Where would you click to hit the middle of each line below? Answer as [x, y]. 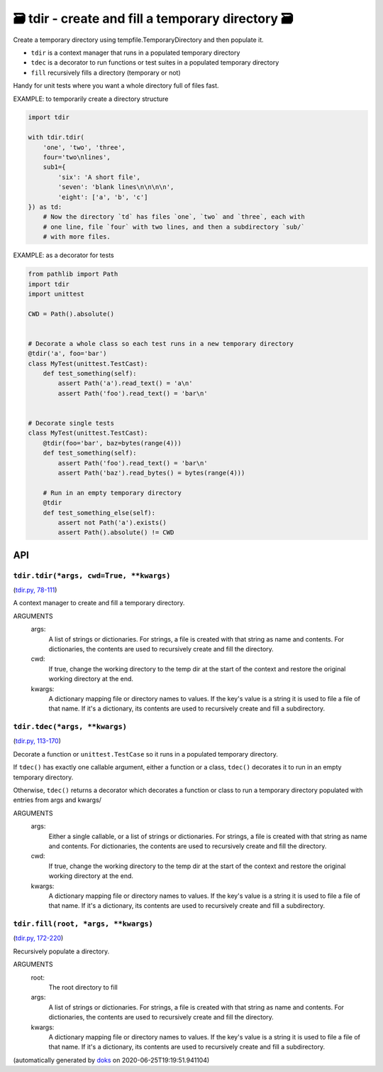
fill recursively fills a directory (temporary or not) [106, 72]
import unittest [56, 294]
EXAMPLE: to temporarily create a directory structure [91, 99]
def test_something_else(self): [99, 513]
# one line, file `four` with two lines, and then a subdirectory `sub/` [174, 227]
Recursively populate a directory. [61, 951]
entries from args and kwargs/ [57, 800]
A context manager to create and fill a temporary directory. [99, 603]
